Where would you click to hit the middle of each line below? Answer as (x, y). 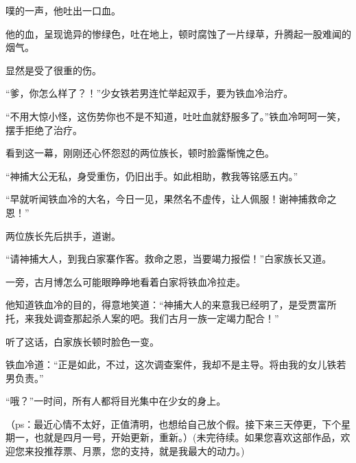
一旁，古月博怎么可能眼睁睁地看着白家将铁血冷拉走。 (126, 281)
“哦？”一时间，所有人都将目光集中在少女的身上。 (116, 401)
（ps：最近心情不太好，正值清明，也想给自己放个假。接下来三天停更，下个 (174, 424)
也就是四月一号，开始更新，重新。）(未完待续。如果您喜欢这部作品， (187, 437)
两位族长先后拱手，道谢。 (63, 235)
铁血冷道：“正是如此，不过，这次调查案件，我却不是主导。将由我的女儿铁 (171, 364)
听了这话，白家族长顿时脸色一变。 (82, 341)
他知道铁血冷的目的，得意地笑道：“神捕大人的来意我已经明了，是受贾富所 (171, 305)
